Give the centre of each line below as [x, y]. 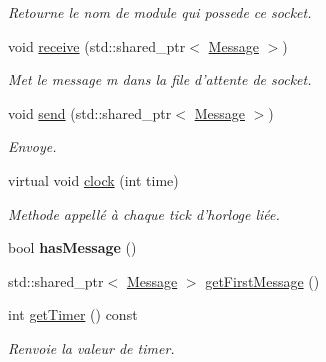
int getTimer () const [73, 314]
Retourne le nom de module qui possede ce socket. [160, 12]
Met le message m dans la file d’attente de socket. [160, 79]
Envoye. [32, 146]
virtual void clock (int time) [93, 179]
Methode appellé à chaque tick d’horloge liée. [144, 213]
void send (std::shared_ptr [90, 112]
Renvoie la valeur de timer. [91, 347]
